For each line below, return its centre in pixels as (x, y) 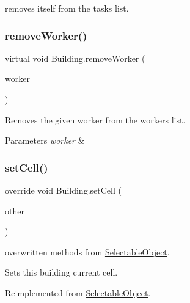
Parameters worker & (45, 140)
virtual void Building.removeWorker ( (75, 58)
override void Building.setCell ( (63, 190)
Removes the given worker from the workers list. (95, 119)
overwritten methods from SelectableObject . (87, 251)
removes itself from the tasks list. (67, 8)
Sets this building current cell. (61, 272)
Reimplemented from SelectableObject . (78, 292)
